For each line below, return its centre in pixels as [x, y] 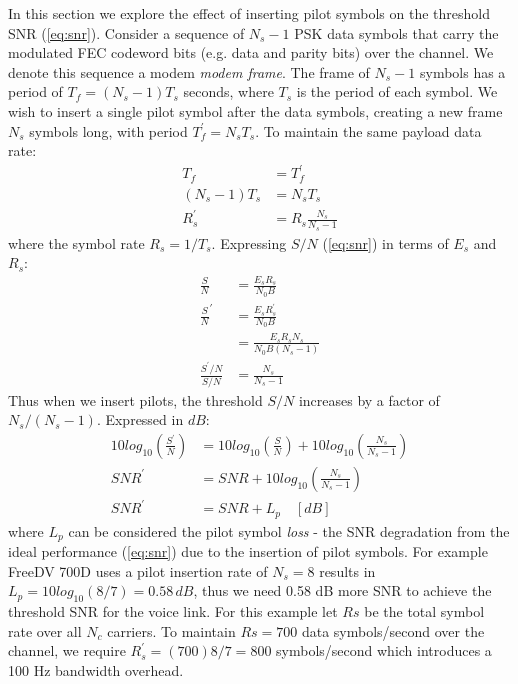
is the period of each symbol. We [397, 91]
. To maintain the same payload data [368, 130]
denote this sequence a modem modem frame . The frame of [189, 71]
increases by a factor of [369, 399]
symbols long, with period [108, 130]
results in [347, 570]
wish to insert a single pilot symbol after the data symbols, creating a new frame [255, 110]
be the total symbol [424, 611]
